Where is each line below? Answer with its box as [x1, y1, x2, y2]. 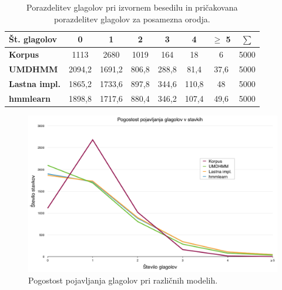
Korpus [9, 48, 39, 61]
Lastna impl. [9, 77, 61, 89]
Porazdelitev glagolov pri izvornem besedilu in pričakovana [26, 1, 238, 13]
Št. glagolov [9, 33, 58, 45]
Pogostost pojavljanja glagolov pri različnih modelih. [28, 274, 218, 286]
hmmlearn [9, 92, 51, 104]
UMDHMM [9, 62, 58, 75]
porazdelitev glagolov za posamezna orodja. [53, 12, 210, 25]
